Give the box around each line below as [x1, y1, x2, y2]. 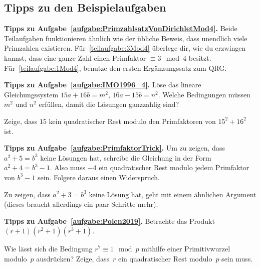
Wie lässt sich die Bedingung [4, 243, 93, 254]
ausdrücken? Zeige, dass [36, 253, 109, 263]
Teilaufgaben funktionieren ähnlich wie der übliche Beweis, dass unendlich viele [4, 33, 247, 43]
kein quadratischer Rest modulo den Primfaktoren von [49, 115, 216, 126]
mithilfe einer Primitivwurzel [141, 243, 230, 254]
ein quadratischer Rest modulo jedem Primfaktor [99, 162, 249, 173]
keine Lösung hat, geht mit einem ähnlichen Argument [89, 189, 256, 199]
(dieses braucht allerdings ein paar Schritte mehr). [4, 199, 158, 209]
